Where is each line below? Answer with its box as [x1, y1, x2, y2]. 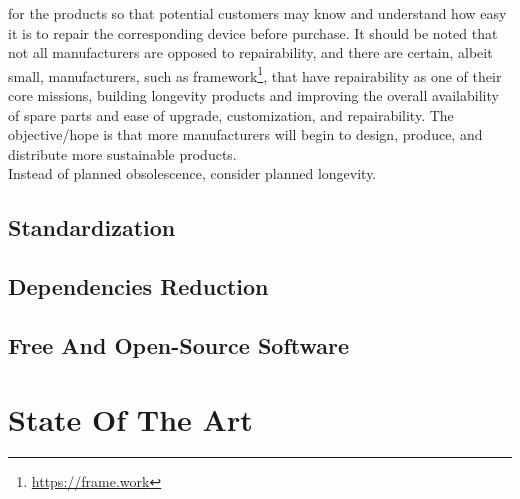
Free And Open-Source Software [8, 329, 350, 360]
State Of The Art [8, 398, 253, 439]
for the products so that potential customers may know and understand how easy [8, 3, 507, 23]
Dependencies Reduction [8, 271, 269, 302]
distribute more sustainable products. [8, 143, 237, 164]
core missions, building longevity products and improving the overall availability [8, 85, 499, 106]
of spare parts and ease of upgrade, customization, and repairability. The [8, 104, 454, 125]
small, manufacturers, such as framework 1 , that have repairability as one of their [8, 62, 502, 86]
